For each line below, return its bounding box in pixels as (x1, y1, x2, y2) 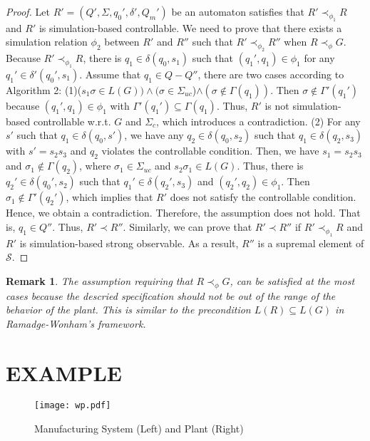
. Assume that (79, 66, 141, 81)
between (104, 34, 140, 49)
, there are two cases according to (197, 66, 344, 81)
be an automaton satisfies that (171, 4, 304, 19)
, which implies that (66, 190, 153, 204)
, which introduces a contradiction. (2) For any (156, 113, 361, 128)
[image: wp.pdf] (34, 400, 111, 411)
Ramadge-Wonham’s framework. (6, 316, 146, 331)
